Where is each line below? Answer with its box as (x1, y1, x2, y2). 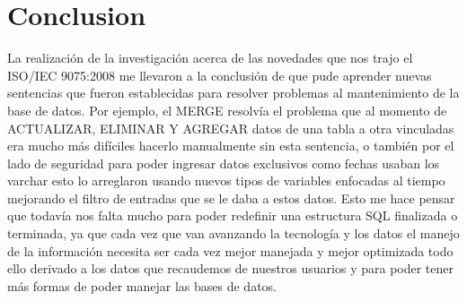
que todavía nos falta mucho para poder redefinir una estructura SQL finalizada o (7, 206, 458, 225)
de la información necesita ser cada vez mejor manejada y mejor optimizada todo (7, 241, 454, 260)
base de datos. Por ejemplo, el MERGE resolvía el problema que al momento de (7, 100, 447, 119)
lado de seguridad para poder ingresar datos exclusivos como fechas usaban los (7, 153, 440, 172)
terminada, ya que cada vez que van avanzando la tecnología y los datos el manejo (7, 224, 460, 243)
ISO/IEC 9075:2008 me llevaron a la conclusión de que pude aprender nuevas (7, 65, 432, 84)
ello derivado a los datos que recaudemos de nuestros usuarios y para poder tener (7, 259, 454, 278)
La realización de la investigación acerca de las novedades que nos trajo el (7, 48, 413, 67)
